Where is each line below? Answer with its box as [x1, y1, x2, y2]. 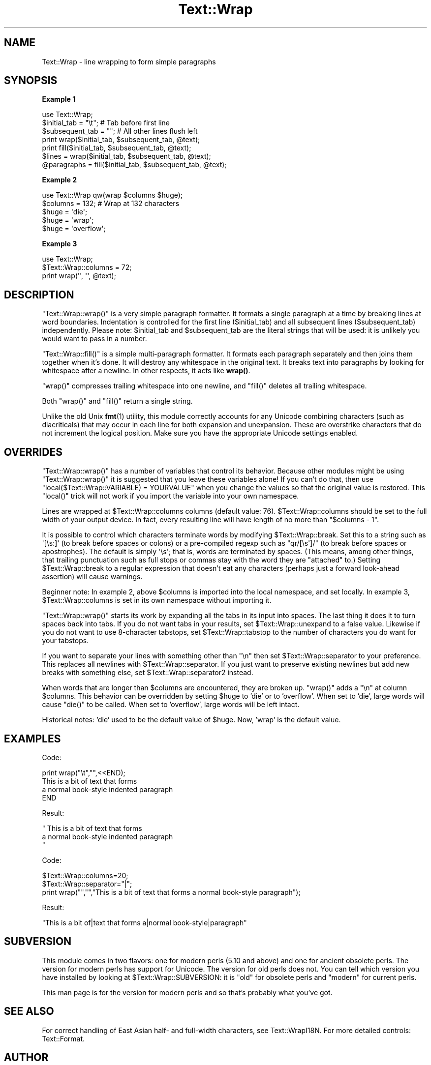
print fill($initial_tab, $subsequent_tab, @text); [42, 144, 191, 152]
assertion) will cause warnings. [42, 572, 143, 581]
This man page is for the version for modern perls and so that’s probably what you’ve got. [42, 988, 333, 997]
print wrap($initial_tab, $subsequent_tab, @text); [42, 135, 200, 144]
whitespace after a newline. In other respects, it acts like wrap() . [42, 366, 250, 375]
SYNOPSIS [4, 74, 58, 87]
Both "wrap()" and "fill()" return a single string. [42, 397, 193, 406]
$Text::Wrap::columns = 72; [42, 263, 132, 272]
